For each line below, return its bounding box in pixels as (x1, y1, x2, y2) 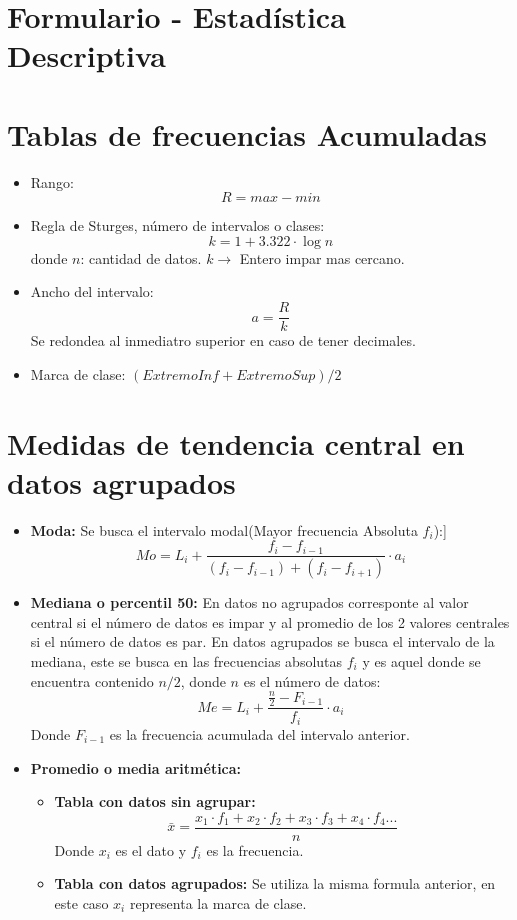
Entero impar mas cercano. (239, 247, 405, 268)
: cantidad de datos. (80, 247, 202, 268)
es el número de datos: (243, 670, 381, 691)
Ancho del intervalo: (30, 281, 154, 302)
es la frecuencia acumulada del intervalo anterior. (109, 723, 410, 744)
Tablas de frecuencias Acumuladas (7, 113, 487, 154)
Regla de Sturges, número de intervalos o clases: (30, 215, 325, 236)
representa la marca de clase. (129, 892, 307, 913)
